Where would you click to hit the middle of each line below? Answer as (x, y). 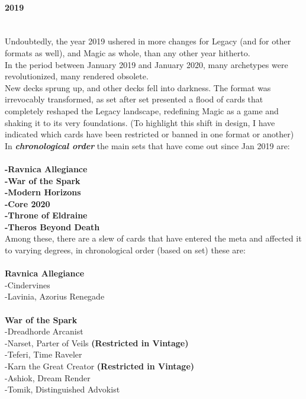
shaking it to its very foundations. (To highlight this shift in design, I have (140, 122)
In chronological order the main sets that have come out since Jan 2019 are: (147, 145)
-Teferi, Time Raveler (44, 354)
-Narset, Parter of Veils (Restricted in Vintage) (97, 342)
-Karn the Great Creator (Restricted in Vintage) (100, 366)
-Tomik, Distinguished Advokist (62, 389)
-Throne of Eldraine (46, 215)
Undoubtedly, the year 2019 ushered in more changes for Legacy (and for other (148, 41)
